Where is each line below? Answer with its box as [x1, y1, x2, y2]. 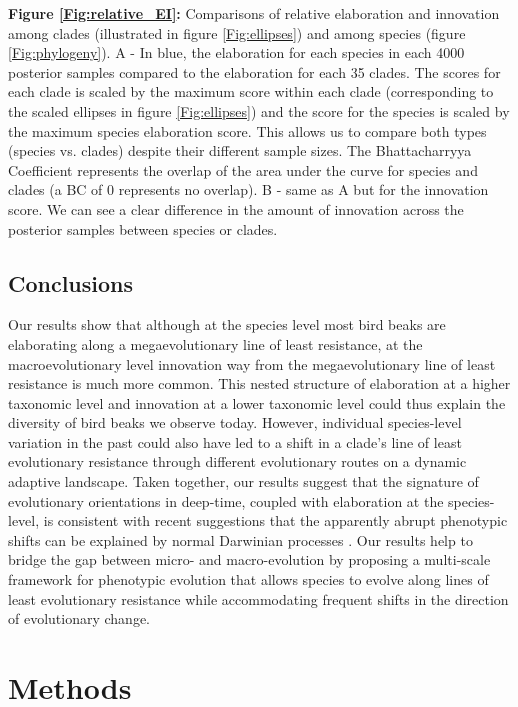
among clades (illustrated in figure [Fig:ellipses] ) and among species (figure [8, 22, 466, 43]
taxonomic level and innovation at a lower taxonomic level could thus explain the [8, 392, 506, 413]
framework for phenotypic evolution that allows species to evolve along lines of [8, 569, 489, 590]
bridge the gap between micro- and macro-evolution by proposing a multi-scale [8, 549, 491, 570]
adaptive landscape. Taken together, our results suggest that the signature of [8, 471, 479, 492]
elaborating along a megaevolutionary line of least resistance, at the [8, 333, 423, 354]
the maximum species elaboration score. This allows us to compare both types [8, 120, 487, 141]
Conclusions [8, 267, 134, 298]
